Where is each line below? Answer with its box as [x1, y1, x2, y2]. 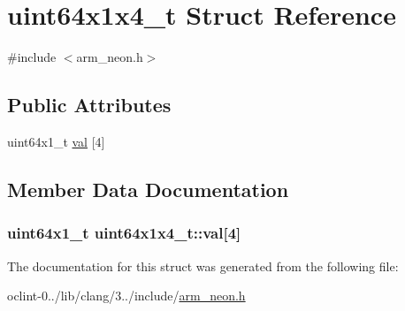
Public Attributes [7, 91, 172, 118]
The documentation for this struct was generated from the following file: [7, 256, 399, 275]
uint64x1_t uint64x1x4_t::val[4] [7, 222, 241, 244]
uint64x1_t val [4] [7, 132, 105, 150]
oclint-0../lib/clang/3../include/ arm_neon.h [7, 286, 246, 305]
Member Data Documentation [7, 175, 289, 202]
